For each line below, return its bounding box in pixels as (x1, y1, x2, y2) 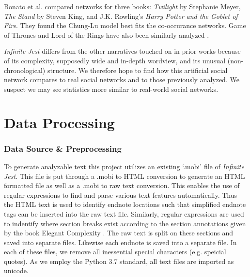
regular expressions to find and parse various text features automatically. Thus (4, 190, 237, 200)
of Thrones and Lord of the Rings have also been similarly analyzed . (4, 29, 209, 40)
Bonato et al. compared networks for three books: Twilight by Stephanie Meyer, (4, 1, 241, 11)
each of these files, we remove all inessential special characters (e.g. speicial (4, 247, 226, 257)
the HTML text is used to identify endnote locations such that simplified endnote (4, 199, 246, 209)
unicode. (4, 265, 29, 276)
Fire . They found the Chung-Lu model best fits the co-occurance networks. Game (4, 20, 246, 30)
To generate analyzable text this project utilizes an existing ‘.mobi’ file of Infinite (4, 161, 244, 171)
